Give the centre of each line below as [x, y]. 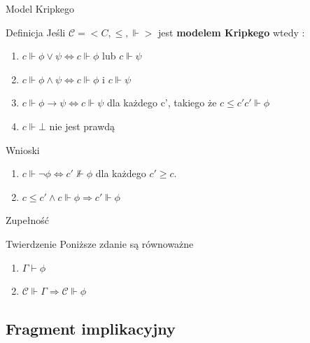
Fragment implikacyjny [91, 329]
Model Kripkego [40, 8]
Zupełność [27, 220]
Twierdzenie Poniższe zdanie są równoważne [100, 243]
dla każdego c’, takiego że [162, 103]
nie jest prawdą [82, 126]
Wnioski [23, 149]
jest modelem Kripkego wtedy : [232, 32]
